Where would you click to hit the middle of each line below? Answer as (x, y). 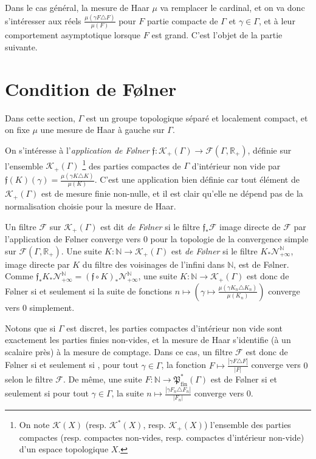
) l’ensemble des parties (247, 425)
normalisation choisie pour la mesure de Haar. (91, 206)
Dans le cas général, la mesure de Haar (77, 7)
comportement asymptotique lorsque (73, 35)
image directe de (250, 226)
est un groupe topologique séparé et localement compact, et (197, 117)
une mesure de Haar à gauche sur (102, 130)
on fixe (17, 130)
